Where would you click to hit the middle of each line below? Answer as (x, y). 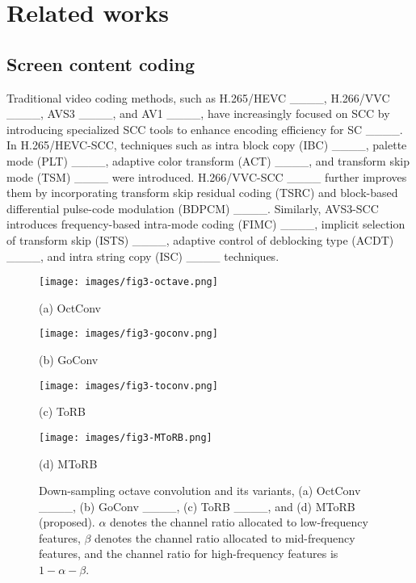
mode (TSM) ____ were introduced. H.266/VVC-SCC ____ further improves (207, 176)
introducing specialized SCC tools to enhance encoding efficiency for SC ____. (205, 129)
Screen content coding (101, 63)
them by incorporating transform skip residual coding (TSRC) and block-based (202, 193)
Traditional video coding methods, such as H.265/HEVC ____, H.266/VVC (198, 97)
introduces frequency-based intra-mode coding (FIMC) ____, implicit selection (206, 224)
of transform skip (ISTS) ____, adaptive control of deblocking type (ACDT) (200, 239)
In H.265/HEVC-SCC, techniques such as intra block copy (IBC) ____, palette (207, 145)
